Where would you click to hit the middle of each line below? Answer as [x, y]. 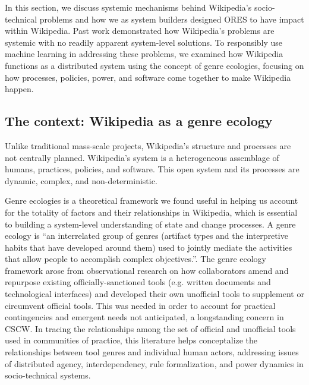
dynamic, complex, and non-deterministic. [81, 180]
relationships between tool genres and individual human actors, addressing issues [152, 352]
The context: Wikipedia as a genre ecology [139, 121]
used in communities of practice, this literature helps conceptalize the [131, 340]
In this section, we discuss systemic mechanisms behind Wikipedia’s [128, 7]
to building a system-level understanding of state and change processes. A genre [150, 224]
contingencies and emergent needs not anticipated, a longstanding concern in [144, 317]
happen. [19, 89]
